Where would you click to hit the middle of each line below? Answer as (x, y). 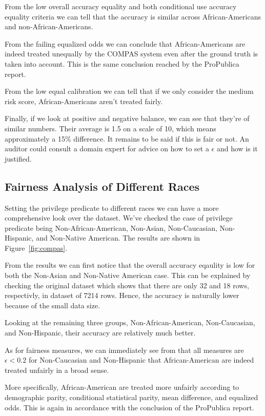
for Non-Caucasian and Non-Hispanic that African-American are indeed (141, 360)
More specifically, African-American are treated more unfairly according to (122, 387)
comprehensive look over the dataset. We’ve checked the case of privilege (119, 218)
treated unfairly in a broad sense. (57, 370)
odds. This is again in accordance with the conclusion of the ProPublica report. (129, 407)
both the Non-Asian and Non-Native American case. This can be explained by (128, 275)
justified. (18, 158)
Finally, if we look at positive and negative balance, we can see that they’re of (127, 118)
